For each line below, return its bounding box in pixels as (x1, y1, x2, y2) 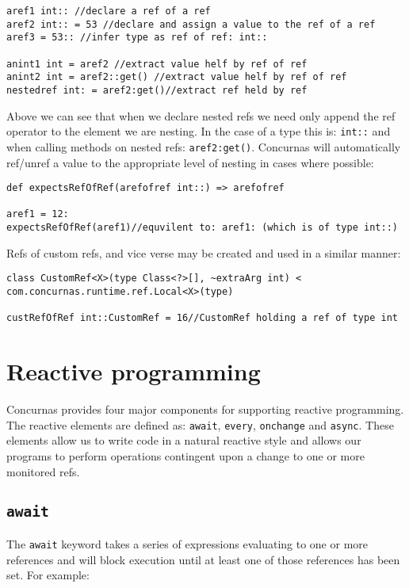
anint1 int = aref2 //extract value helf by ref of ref (6, 58, 308, 70)
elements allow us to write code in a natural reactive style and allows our (6, 432, 361, 449)
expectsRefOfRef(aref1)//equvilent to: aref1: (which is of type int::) (6, 222, 398, 234)
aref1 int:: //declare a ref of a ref (6, 6, 211, 17)
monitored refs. (6, 463, 80, 479)
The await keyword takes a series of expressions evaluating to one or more (6, 535, 369, 552)
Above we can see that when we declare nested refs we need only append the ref (6, 107, 396, 124)
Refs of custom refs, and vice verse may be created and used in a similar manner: (6, 244, 401, 261)
